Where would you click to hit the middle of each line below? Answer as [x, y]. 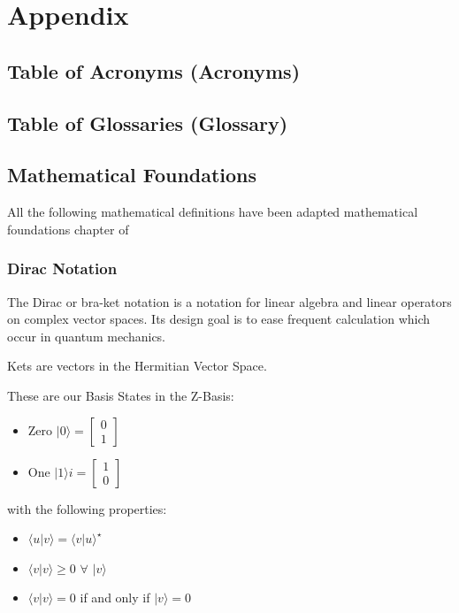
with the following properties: [87, 508]
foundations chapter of [68, 229]
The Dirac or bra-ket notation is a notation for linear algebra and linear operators [229, 301]
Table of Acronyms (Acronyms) [154, 70]
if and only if [115, 598]
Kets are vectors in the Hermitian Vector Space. [137, 366]
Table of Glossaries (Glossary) [148, 123]
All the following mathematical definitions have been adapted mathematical [213, 212]
